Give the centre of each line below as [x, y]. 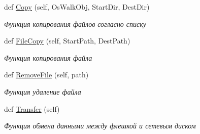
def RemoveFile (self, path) [46, 75]
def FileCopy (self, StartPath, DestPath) [67, 41]
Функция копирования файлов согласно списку [75, 24]
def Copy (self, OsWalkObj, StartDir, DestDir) [77, 7]
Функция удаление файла [43, 91]
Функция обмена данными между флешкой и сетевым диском [100, 126]
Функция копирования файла [48, 57]
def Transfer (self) [32, 108]
